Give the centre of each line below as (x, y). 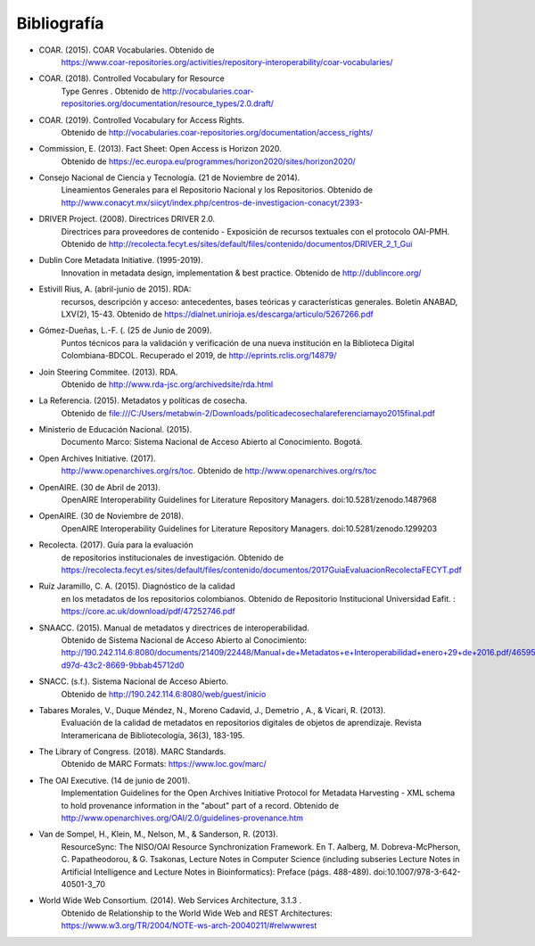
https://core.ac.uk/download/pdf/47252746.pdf (148, 612)
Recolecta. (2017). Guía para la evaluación (116, 545)
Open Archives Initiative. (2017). (97, 458)
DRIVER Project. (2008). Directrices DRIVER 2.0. (127, 219)
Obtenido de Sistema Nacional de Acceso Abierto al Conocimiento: (184, 640)
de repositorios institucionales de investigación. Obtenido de (173, 557)
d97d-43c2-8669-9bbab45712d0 (123, 665)
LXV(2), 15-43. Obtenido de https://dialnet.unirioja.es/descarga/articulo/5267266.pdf (217, 314)
